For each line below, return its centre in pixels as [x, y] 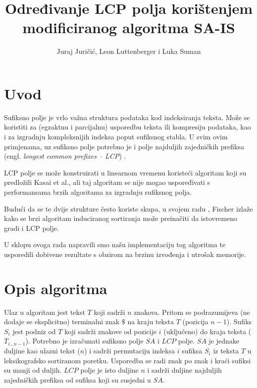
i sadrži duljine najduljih [184, 370]
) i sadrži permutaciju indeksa [130, 351]
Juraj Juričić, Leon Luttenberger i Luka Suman [129, 51]
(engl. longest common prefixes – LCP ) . [65, 156]
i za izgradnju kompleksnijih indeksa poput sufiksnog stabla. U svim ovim [116, 137]
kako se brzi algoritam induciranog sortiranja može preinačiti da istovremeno [121, 218]
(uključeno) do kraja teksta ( [207, 331]
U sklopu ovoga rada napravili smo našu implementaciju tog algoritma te [115, 244]
